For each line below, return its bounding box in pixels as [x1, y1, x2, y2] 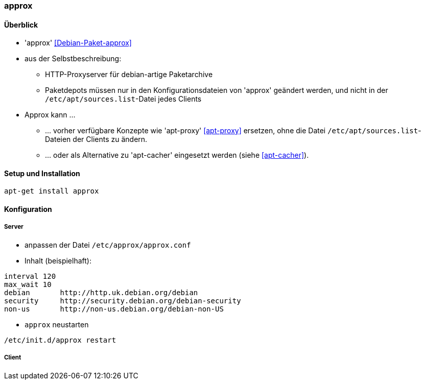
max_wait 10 [4, 280, 52, 289]
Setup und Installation [4, 169, 80, 178]
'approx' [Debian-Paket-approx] [25, 38, 132, 47]
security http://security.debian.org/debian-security [4, 296, 241, 305]
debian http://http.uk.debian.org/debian [4, 288, 198, 297]
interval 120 [4, 272, 56, 280]
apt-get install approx [4, 187, 99, 196]
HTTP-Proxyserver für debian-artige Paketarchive [45, 70, 213, 79]
